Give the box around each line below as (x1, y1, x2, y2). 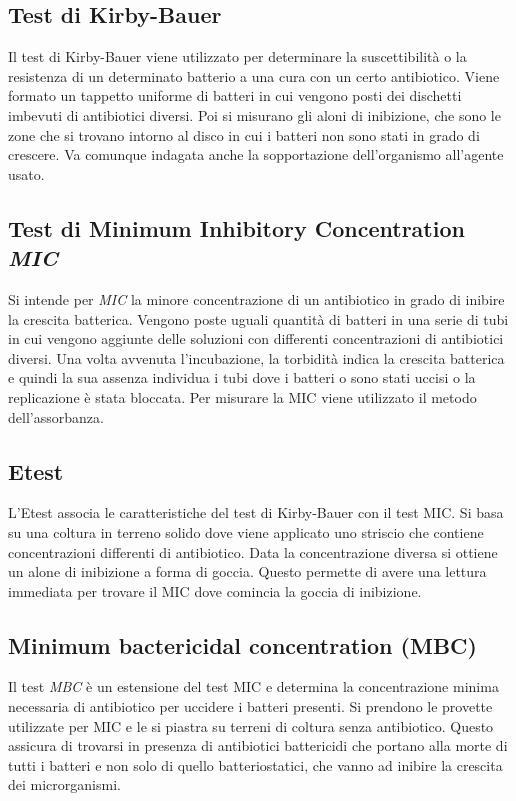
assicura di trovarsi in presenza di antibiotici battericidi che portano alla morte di (8, 735, 508, 756)
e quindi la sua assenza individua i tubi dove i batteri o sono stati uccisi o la (8, 367, 476, 388)
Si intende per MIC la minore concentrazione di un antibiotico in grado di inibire (8, 288, 505, 309)
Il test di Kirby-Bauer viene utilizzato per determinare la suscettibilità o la (8, 46, 467, 67)
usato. (8, 163, 45, 184)
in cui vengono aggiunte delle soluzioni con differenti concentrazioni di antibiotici (8, 328, 504, 349)
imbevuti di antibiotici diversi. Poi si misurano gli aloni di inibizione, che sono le (8, 104, 501, 125)
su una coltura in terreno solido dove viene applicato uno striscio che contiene (8, 521, 484, 542)
